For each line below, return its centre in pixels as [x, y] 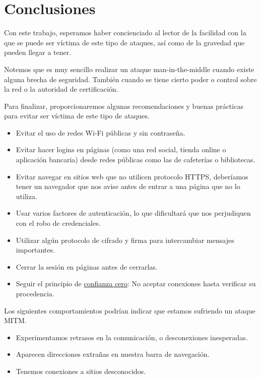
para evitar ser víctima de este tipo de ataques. [77, 116]
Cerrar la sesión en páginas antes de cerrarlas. [87, 266]
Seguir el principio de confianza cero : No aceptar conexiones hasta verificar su [136, 283]
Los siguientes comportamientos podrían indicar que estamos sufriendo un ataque [130, 310]
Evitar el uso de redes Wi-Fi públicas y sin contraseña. [101, 132]
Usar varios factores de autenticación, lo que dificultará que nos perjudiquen [133, 213]
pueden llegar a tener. [38, 52]
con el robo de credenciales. [58, 223]
